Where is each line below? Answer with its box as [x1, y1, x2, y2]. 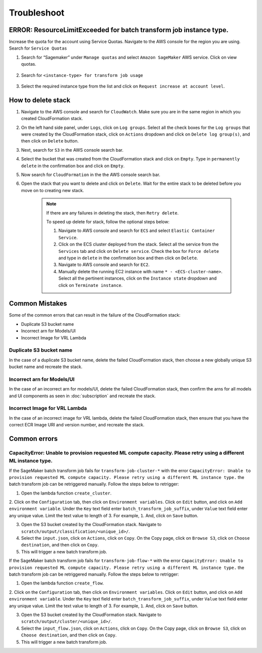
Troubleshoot [9, 7, 65, 18]
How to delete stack [9, 96, 70, 104]
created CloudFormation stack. [21, 116, 83, 122]
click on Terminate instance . [58, 282, 123, 288]
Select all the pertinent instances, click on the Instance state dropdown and [58, 275, 217, 282]
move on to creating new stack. [21, 187, 84, 193]
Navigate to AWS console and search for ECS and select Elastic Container [58, 228, 215, 233]
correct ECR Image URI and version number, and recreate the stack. [9, 422, 145, 428]
